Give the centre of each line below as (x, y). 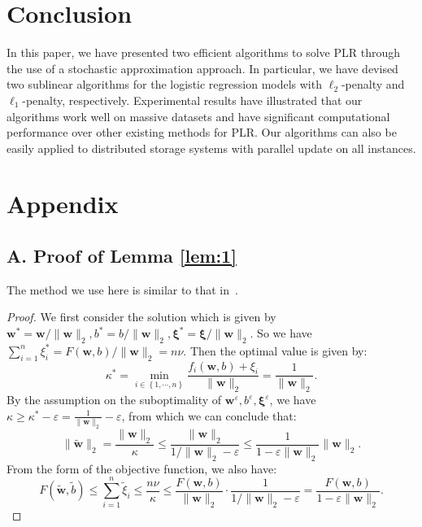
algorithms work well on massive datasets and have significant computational (198, 116)
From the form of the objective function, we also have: (142, 468)
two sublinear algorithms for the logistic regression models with (164, 84)
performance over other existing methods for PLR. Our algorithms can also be (202, 132)
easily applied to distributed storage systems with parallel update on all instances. (211, 148)
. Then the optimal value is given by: (275, 350)
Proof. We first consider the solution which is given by (141, 317)
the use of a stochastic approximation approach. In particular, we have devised (202, 68)
